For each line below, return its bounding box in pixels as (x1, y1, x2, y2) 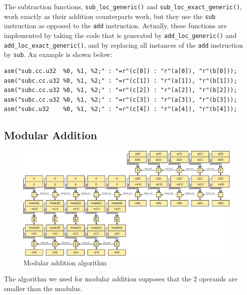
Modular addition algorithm (23, 257, 107, 267)
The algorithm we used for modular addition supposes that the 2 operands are (4, 274, 238, 284)
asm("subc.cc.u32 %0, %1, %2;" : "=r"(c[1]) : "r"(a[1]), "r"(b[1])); (4, 77, 237, 84)
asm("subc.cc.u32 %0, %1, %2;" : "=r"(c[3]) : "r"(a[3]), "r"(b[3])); (4, 96, 237, 103)
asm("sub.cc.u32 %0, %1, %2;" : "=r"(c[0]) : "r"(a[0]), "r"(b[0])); (4, 67, 237, 74)
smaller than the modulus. (4, 283, 82, 293)
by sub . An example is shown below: (4, 49, 112, 59)
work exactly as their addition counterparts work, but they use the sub (4, 11, 215, 21)
